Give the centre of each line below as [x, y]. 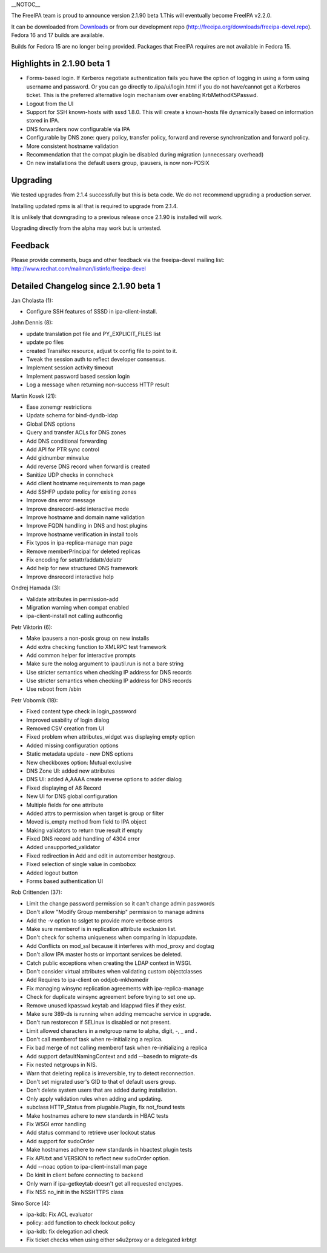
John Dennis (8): [32, 323]
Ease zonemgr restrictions [59, 407]
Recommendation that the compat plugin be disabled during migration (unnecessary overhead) [145, 154]
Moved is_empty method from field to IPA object [86, 822]
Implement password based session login [78, 376]
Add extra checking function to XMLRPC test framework [96, 647]
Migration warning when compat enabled [78, 607]
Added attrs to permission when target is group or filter [95, 813]
